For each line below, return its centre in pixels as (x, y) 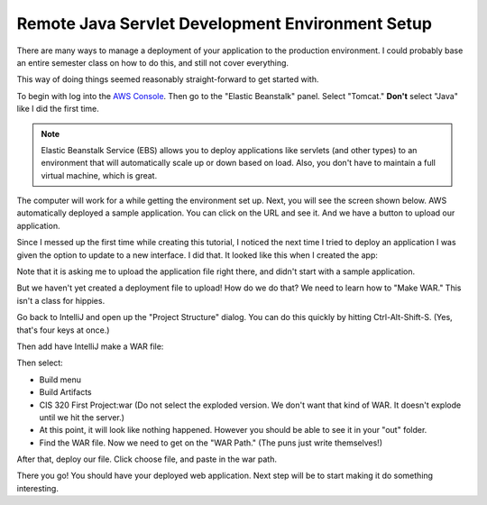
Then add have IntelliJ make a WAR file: (90, 346)
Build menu (60, 380)
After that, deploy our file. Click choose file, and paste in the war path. (147, 459)
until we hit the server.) (82, 417)
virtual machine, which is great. (99, 175)
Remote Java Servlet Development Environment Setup (225, 23)
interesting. (37, 488)
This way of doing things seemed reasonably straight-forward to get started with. (168, 79)
